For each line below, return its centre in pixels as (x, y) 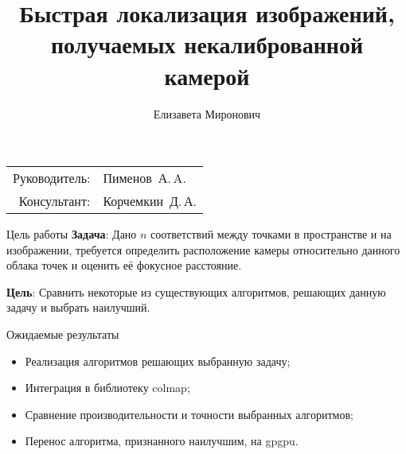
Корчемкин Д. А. (150, 201)
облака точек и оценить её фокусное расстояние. (124, 265)
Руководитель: (52, 178)
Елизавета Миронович (207, 113)
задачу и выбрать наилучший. (78, 307)
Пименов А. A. (144, 178)
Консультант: (55, 201)
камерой (207, 75)
